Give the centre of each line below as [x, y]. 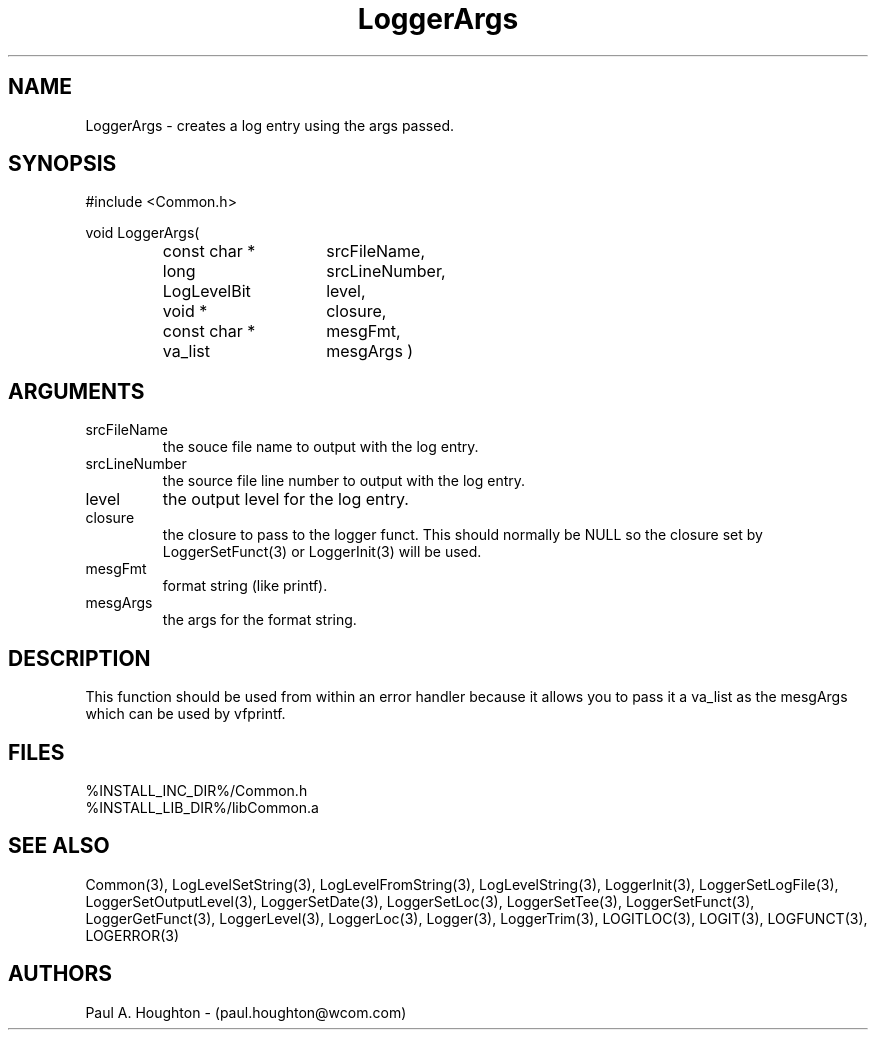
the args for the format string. [259, 620]
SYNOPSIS [62, 164]
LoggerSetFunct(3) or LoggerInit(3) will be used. [322, 552]
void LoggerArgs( [142, 233]
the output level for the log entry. [285, 499]
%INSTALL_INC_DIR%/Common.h [196, 790]
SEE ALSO [59, 846]
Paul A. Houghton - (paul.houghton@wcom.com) [246, 1012]
